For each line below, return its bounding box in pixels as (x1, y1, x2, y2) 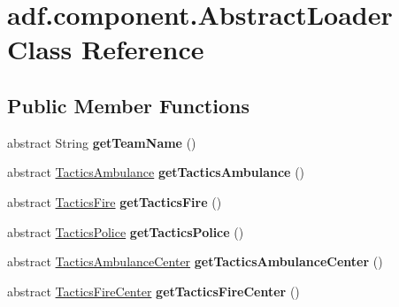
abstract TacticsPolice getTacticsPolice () (7, 222, 244, 241)
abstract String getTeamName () (7, 133, 196, 151)
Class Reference (7, 31, 204, 67)
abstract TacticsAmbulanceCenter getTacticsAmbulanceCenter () (7, 252, 383, 271)
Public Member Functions (7, 91, 249, 119)
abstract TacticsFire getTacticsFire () (7, 192, 222, 211)
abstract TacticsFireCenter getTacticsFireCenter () (7, 281, 300, 300)
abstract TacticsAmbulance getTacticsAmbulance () (7, 163, 305, 181)
